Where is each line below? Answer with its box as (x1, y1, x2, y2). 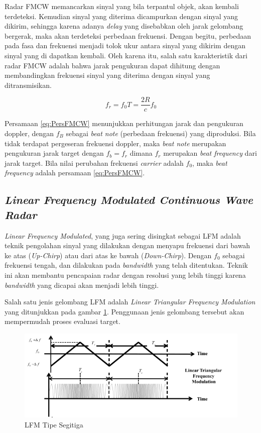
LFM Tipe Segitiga (25, 419, 83, 429)
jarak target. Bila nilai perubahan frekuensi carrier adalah (5, 157, 184, 168)
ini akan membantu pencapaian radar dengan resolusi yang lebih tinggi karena (5, 269, 246, 280)
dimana (129, 148, 153, 158)
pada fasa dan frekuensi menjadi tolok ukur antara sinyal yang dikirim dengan (5, 40, 245, 51)
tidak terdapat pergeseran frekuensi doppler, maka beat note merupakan (5, 138, 226, 148)
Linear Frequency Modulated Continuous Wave (5, 192, 253, 207)
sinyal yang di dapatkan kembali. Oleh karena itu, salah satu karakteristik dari (5, 50, 247, 60)
